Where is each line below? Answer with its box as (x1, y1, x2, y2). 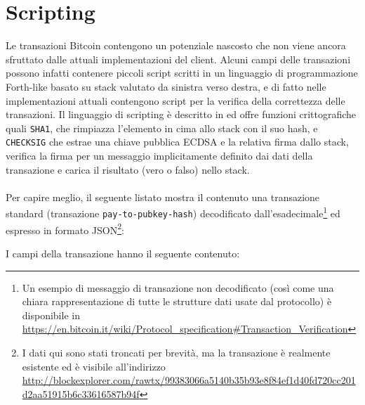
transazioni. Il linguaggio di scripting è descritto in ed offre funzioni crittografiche (6, 107, 357, 122)
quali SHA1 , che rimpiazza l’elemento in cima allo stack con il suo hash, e (6, 120, 318, 135)
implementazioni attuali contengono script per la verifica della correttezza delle (6, 93, 345, 108)
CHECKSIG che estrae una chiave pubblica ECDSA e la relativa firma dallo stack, (6, 134, 349, 149)
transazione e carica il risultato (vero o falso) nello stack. (6, 162, 250, 176)
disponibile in (22, 307, 80, 322)
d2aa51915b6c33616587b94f (22, 386, 140, 401)
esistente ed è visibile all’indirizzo (22, 359, 166, 373)
